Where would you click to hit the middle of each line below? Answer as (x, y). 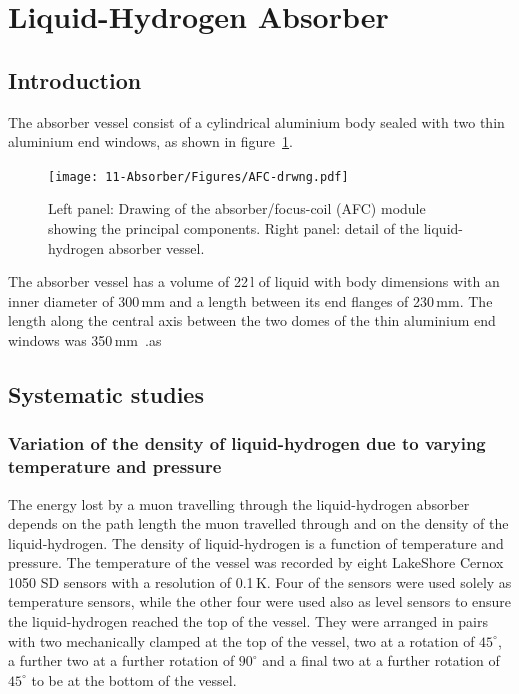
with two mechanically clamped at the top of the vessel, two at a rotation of (241, 640)
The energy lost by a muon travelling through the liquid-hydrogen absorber (239, 503)
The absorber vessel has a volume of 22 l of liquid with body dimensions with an (254, 281)
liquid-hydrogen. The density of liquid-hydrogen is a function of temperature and (256, 542)
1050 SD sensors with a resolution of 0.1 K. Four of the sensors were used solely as (260, 581)
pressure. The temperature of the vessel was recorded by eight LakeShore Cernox (256, 562)
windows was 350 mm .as (85, 339)
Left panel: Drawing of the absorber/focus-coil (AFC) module (237, 208)
